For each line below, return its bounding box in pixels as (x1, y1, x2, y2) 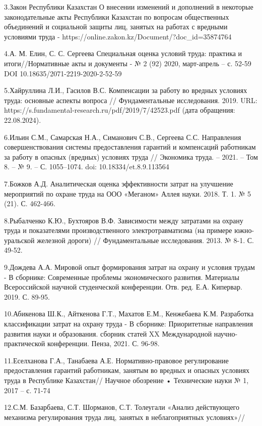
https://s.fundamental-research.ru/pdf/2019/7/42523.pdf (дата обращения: (4, 105, 235, 115)
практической (4, 338, 45, 349)
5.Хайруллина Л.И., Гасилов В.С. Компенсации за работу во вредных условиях (4, 85, 247, 96)
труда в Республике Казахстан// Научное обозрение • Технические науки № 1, (4, 375, 249, 385)
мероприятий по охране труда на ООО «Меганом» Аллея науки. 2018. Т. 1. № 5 (4, 188, 251, 199)
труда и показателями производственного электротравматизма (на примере (4, 225, 232, 235)
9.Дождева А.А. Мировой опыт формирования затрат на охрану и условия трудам (4, 262, 255, 272)
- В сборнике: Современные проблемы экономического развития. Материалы (4, 271, 239, 282)
